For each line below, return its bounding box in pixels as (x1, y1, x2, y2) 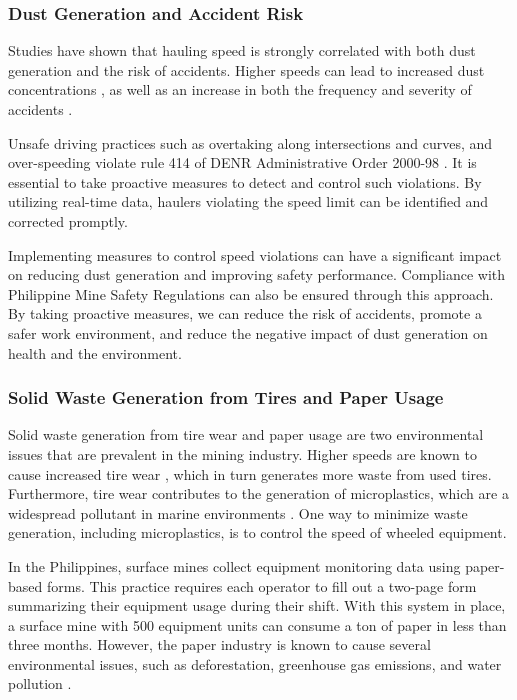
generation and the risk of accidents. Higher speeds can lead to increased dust (8, 59, 485, 80)
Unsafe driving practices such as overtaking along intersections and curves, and (8, 132, 493, 153)
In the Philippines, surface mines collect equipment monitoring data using (8, 555, 461, 576)
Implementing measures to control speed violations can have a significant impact (8, 244, 502, 265)
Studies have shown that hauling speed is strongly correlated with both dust (8, 40, 476, 61)
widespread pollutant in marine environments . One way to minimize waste (8, 502, 468, 523)
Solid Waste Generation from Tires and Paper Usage (8, 385, 444, 410)
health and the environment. (8, 342, 182, 363)
